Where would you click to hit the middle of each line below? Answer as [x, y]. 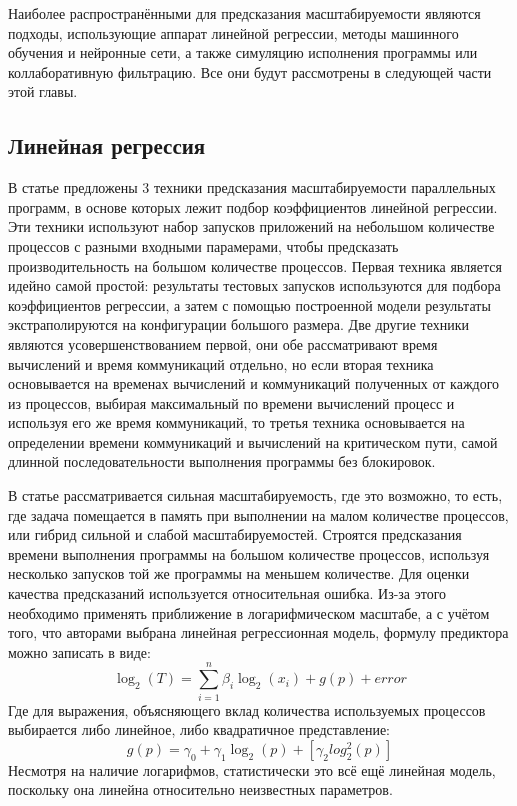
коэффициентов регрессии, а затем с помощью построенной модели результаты [249, 304]
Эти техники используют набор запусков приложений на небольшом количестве [251, 226]
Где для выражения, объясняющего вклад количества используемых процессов [247, 709]
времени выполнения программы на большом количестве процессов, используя [249, 553]
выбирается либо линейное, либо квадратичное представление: [199, 729]
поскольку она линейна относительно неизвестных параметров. [200, 789]
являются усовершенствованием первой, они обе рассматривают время [223, 343]
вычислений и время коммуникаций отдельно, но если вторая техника [221, 363]
